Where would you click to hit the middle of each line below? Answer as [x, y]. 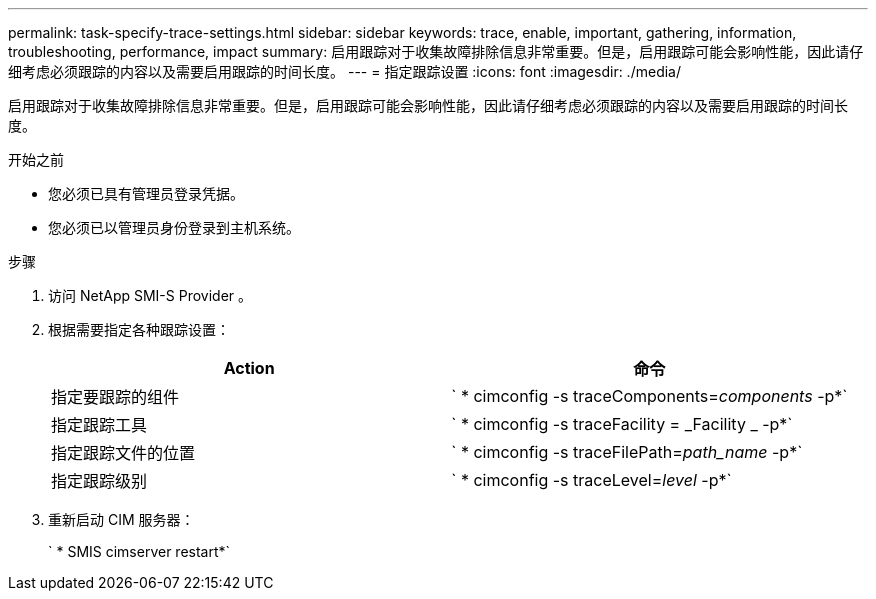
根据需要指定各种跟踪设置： [139, 329]
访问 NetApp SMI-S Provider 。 [150, 295]
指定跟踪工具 [99, 425]
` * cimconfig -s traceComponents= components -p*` [649, 396]
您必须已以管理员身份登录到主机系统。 [174, 227]
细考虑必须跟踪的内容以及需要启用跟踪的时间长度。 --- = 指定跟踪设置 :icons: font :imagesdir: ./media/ [344, 71]
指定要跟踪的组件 [115, 397]
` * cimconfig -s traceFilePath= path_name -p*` [627, 452]
